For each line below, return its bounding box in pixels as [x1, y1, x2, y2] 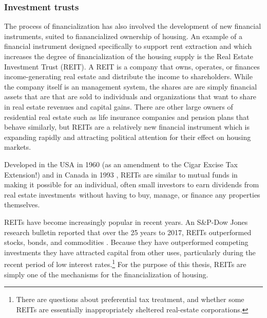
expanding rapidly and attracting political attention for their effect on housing [4, 131, 251, 142]
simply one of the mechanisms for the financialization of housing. [4, 269, 208, 279]
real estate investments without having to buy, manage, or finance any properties [4, 189, 260, 200]
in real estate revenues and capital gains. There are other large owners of [4, 101, 233, 112]
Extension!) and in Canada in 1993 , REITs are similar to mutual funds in [4, 169, 238, 180]
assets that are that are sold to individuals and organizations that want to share [4, 91, 257, 102]
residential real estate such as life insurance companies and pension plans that [4, 111, 250, 122]
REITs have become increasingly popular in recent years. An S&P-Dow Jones [4, 216, 248, 227]
